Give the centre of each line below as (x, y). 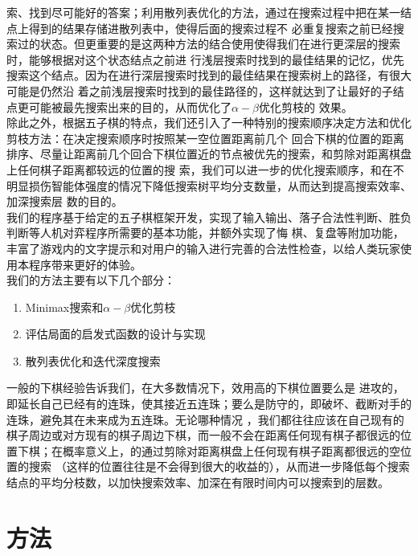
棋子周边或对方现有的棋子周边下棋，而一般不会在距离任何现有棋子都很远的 (203, 435)
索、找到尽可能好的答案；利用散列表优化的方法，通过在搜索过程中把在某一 (203, 12)
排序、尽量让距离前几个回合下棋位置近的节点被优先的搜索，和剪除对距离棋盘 (209, 154)
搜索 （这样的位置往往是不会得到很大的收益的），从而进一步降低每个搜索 (219, 466)
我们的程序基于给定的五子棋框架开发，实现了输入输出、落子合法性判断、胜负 (209, 217)
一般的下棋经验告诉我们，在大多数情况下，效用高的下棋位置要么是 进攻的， (205, 388)
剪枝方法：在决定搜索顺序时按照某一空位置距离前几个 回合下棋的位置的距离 (205, 138)
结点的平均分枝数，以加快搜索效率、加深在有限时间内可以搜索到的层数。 (198, 482)
